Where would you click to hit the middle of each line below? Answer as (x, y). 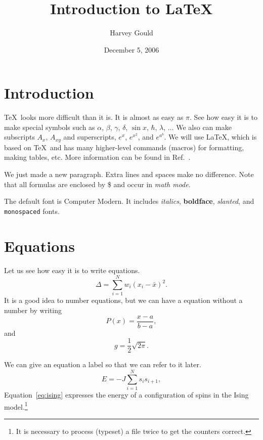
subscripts (19, 137)
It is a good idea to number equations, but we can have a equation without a (123, 300)
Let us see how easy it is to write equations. (72, 270)
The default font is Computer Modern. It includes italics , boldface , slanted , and (129, 201)
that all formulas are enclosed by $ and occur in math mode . (97, 184)
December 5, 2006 (131, 49)
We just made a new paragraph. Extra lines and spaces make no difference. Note (129, 174)
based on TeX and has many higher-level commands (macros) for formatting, (124, 147)
